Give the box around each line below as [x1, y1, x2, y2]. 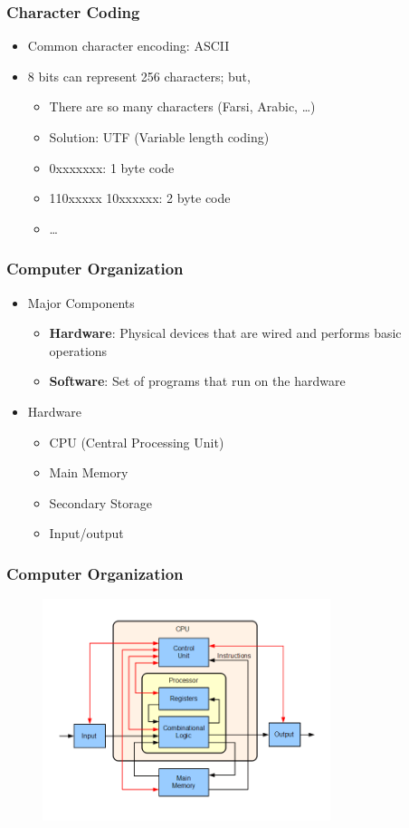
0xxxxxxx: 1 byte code [49, 158, 175, 177]
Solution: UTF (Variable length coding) [49, 128, 270, 146]
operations [49, 341, 108, 360]
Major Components [27, 293, 135, 312]
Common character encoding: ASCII [27, 36, 230, 55]
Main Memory [49, 463, 128, 482]
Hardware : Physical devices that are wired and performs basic [49, 323, 402, 342]
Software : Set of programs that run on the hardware [49, 371, 346, 390]
